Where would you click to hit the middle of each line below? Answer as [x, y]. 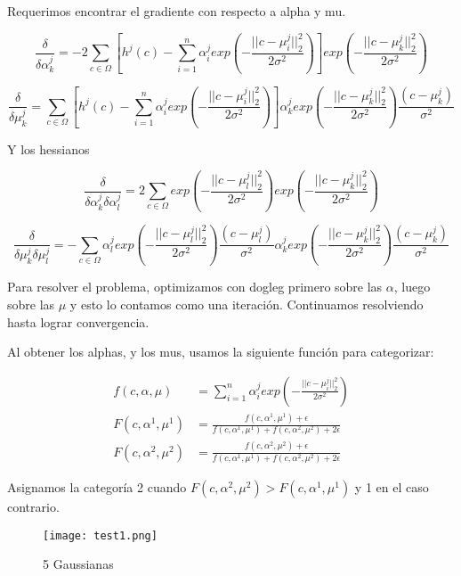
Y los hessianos [49, 148]
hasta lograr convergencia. [78, 321]
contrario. [33, 507]
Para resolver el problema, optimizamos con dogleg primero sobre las [195, 287]
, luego [412, 287]
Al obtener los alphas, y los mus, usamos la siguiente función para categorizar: [221, 352]
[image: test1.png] [100, 535]
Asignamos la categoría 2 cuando [97, 487]
